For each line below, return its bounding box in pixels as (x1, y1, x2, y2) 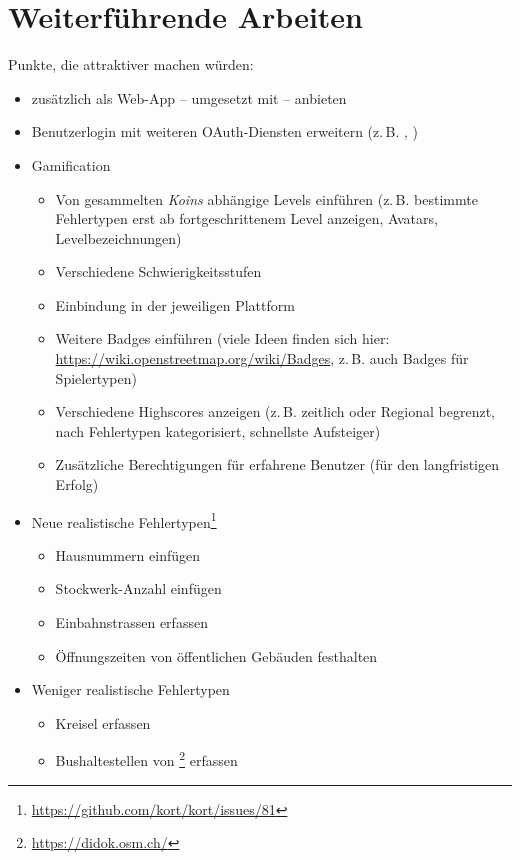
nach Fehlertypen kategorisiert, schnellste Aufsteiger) (55, 420, 381, 441)
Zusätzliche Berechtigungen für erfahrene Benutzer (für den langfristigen (55, 454, 499, 475)
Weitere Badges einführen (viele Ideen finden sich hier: (55, 328, 390, 349)
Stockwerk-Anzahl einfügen (55, 578, 222, 599)
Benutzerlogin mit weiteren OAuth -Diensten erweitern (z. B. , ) (31, 121, 418, 142)
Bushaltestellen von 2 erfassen (55, 747, 238, 771)
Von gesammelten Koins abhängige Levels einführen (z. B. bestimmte (55, 188, 478, 209)
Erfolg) (55, 474, 99, 495)
